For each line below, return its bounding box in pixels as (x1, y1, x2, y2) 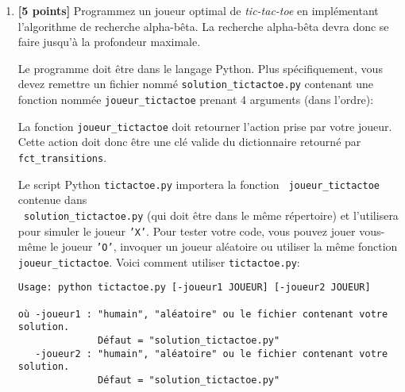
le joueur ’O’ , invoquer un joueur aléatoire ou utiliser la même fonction (50, 238, 398, 255)
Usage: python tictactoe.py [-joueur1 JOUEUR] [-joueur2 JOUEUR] (17, 282, 371, 294)
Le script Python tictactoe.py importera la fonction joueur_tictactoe (17, 175, 380, 192)
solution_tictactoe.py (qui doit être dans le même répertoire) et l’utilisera (23, 206, 399, 223)
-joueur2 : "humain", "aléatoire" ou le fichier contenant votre (35, 348, 388, 359)
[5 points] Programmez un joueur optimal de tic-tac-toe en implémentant (17, 2, 379, 18)
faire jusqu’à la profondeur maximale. (17, 33, 201, 50)
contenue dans (17, 191, 87, 208)
